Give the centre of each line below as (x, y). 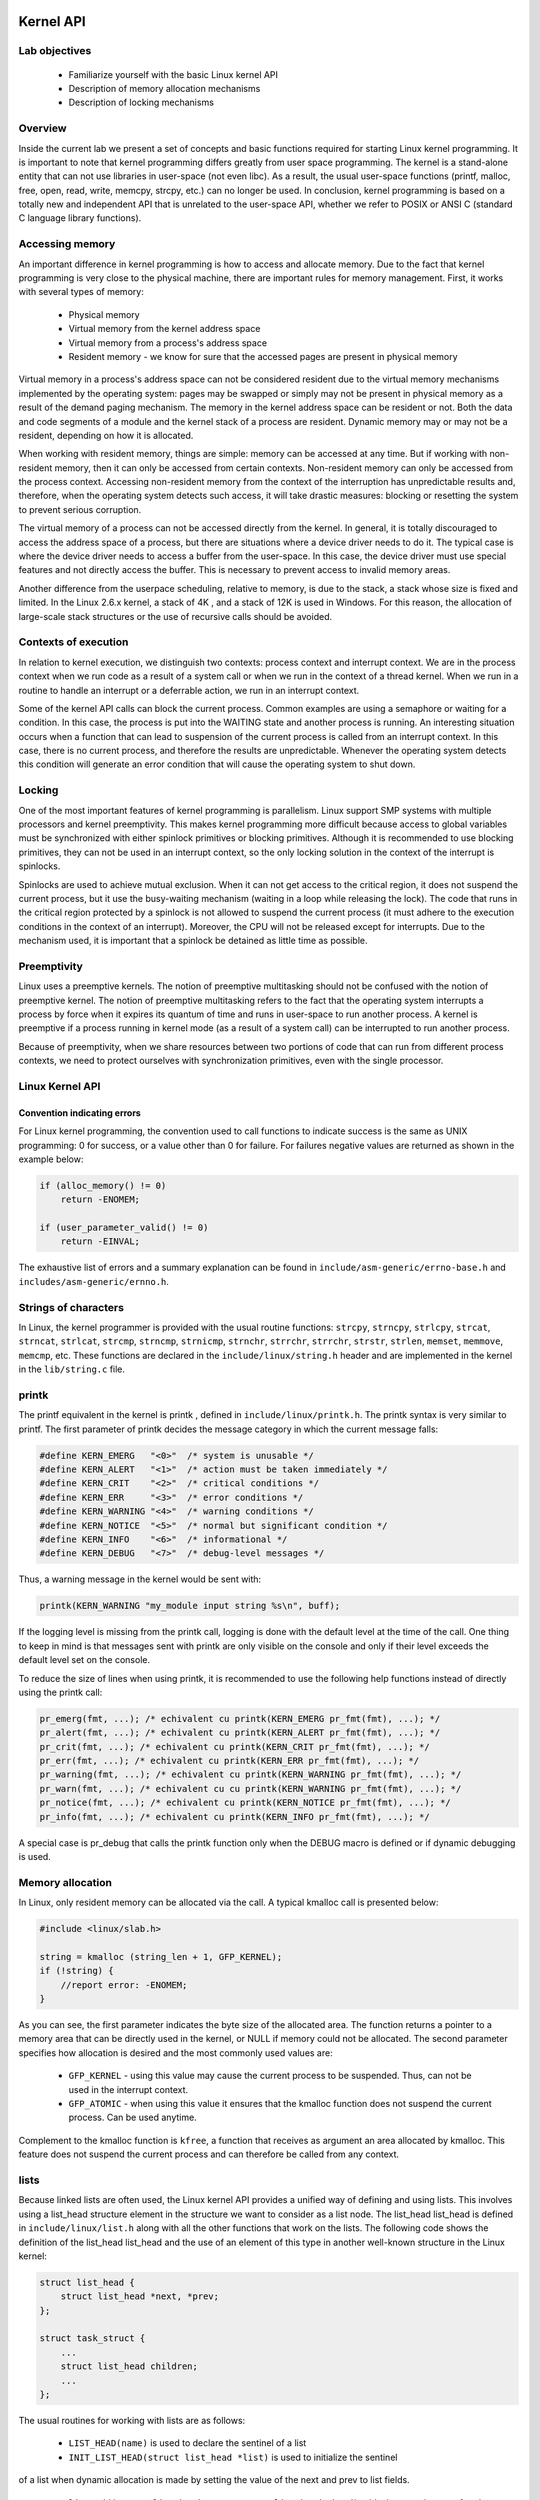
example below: (51, 1159)
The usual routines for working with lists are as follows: (132, 2421)
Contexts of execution (73, 642)
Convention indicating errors (80, 1112)
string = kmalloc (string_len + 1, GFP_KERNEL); (161, 1956)
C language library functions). (80, 218)
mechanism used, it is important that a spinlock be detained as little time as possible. (193, 941)
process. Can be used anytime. (132, 2117)
